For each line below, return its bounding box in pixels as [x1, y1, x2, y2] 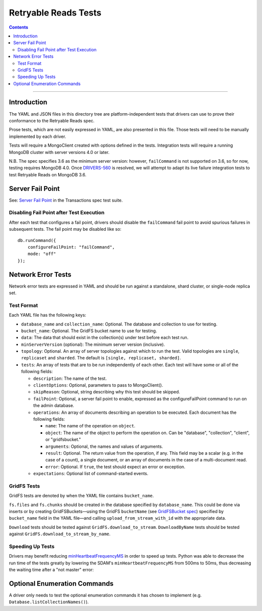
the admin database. [33, 403, 75, 408]
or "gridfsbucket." [45, 437, 81, 442]
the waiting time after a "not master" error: [9, 567, 94, 573]
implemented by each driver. [9, 134, 66, 139]
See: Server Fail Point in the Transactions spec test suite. [9, 197, 123, 203]
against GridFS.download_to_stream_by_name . [9, 531, 111, 537]
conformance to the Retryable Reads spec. [9, 118, 95, 123]
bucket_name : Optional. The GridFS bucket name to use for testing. [21, 328, 157, 334]
